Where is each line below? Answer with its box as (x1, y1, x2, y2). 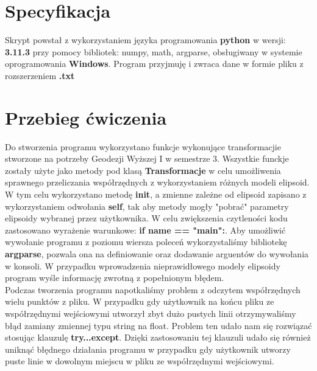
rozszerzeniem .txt (5, 69, 75, 81)
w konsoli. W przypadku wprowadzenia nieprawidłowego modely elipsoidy (5, 259, 280, 272)
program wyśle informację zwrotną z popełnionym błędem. (5, 271, 224, 284)
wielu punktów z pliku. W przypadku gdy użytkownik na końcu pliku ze (5, 295, 274, 308)
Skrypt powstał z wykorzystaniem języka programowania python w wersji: (5, 33, 286, 46)
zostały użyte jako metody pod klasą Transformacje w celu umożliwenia (5, 164, 281, 176)
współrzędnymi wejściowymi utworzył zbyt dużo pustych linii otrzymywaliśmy (5, 307, 296, 319)
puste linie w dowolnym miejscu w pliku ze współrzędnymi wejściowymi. (5, 355, 274, 367)
